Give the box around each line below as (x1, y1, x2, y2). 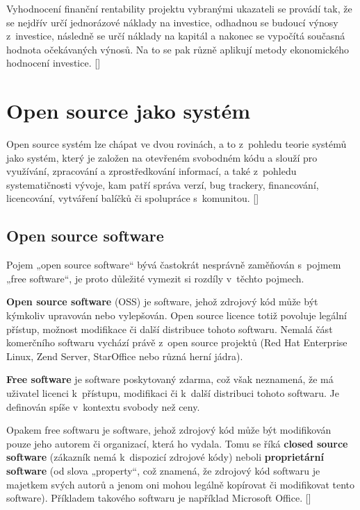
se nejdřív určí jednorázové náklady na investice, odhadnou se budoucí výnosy (6, 15, 338, 29)
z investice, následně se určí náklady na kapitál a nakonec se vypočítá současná (6, 28, 345, 43)
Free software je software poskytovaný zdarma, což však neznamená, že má (6, 372, 334, 386)
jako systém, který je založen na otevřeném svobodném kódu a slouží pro (6, 150, 318, 164)
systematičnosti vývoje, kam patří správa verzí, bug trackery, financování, (6, 177, 319, 192)
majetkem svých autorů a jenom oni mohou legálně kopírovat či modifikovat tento (6, 477, 355, 491)
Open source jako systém (6, 96, 251, 125)
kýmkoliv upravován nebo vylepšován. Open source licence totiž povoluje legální (6, 308, 347, 323)
